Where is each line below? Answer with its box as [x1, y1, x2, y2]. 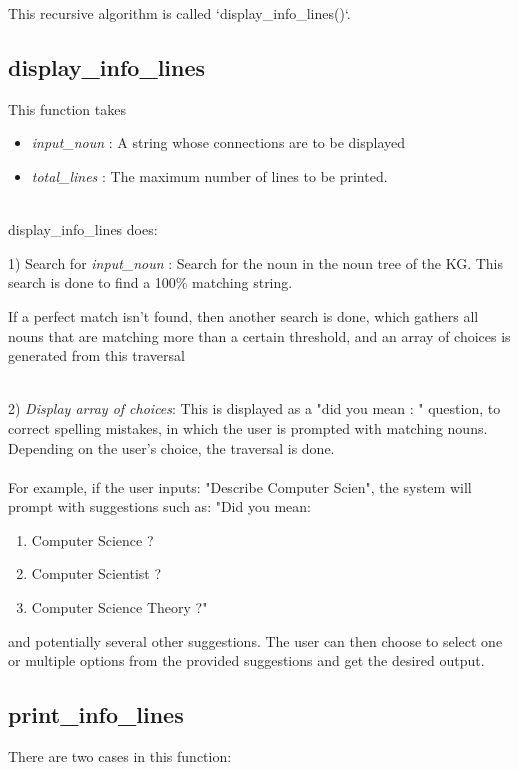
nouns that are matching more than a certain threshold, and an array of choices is [8, 325, 511, 346]
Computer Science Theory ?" [31, 597, 208, 618]
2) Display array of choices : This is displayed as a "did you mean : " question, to [8, 398, 501, 419]
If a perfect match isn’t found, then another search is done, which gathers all [8, 305, 479, 326]
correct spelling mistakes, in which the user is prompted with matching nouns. [8, 417, 488, 438]
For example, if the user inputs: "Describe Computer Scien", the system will [8, 476, 472, 497]
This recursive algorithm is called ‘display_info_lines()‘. [8, 3, 351, 23]
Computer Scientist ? [31, 563, 162, 584]
